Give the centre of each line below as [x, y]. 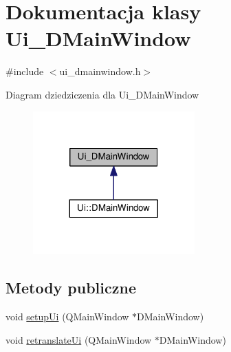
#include [25, 71]
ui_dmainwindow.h [100, 71]
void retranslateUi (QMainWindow [79, 339]
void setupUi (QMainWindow [67, 317]
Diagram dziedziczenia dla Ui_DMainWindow [102, 94]
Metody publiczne [71, 288]
